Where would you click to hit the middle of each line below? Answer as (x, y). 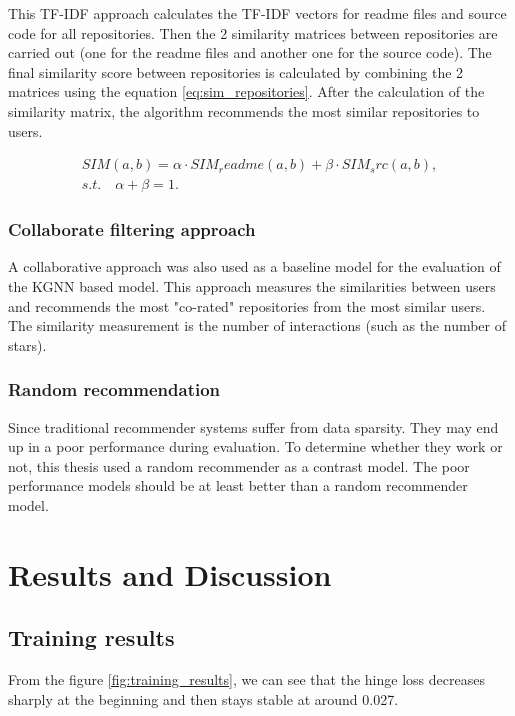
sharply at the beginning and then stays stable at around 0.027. (203, 698)
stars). (27, 344)
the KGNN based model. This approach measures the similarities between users (252, 286)
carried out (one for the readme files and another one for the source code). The (250, 52)
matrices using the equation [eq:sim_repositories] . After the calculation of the (246, 91)
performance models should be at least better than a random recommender (238, 485)
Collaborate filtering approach (132, 229)
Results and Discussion (170, 573)
